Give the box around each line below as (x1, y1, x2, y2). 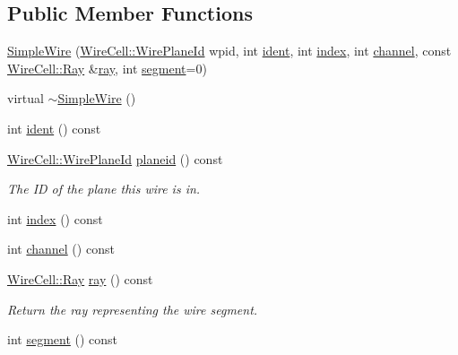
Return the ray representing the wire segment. (7, 299, 258, 318)
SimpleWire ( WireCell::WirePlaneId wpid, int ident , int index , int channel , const (7, 41, 452, 60)
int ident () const (7, 118, 101, 137)
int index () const (7, 209, 103, 228)
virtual (7, 89, 44, 108)
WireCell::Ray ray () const (7, 269, 153, 288)
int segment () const (7, 330, 118, 349)
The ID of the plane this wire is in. (7, 179, 201, 198)
